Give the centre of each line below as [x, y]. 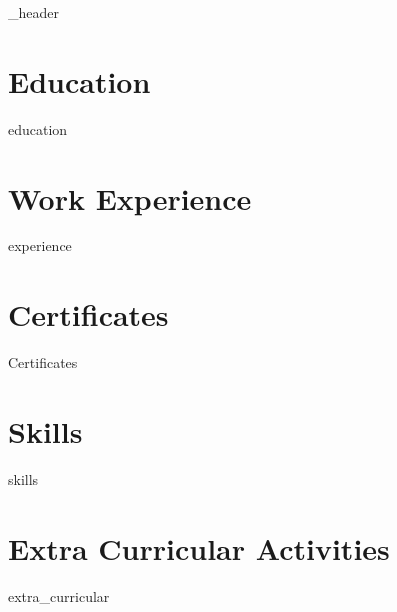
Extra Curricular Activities [199, 547]
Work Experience [130, 197]
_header [33, 12]
